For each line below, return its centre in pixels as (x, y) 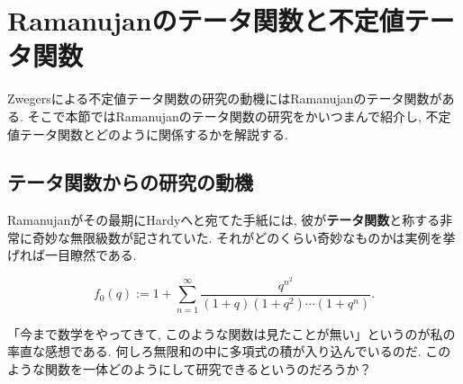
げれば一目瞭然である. (72, 255)
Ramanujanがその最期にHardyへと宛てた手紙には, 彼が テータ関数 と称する (224, 220)
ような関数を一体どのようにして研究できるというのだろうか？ (190, 368)
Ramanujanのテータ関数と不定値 (206, 20)
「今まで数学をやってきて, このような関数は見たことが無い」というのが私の (231, 333)
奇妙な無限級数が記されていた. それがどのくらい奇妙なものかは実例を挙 (244, 237)
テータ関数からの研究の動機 (130, 182)
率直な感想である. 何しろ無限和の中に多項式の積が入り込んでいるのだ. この (229, 351)
